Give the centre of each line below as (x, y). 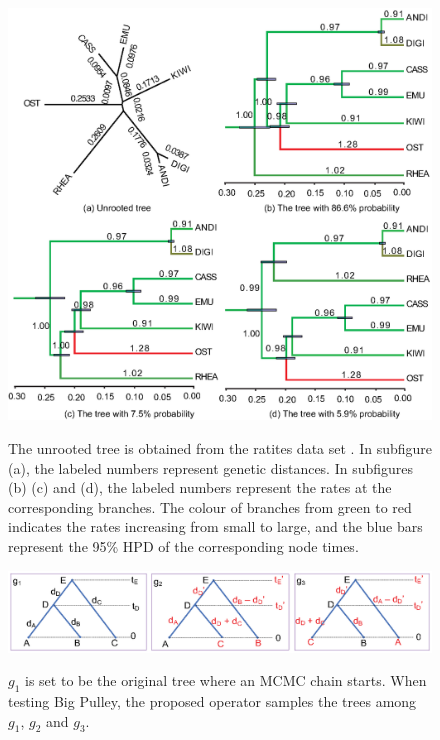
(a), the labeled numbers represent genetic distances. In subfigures (211, 467)
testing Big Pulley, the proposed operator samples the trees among (212, 700)
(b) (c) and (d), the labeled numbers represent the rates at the (200, 487)
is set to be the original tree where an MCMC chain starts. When (226, 680)
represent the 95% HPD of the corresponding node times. (183, 545)
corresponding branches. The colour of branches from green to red (210, 506)
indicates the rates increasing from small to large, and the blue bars (215, 526)
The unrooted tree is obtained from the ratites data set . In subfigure (220, 448)
